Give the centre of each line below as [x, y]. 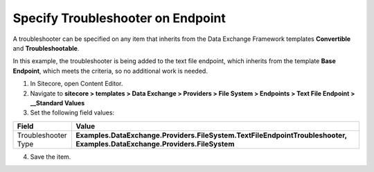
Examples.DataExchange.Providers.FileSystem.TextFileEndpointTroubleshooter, [211, 135]
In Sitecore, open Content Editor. [77, 84]
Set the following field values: [72, 113]
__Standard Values [57, 103]
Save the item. [51, 157]
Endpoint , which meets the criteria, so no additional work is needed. [110, 71]
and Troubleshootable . [46, 48]
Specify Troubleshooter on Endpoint [119, 18]
